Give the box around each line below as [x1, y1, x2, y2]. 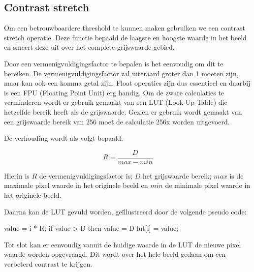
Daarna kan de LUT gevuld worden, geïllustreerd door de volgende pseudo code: [4, 206, 247, 216]
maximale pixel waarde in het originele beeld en [4, 180, 148, 190]
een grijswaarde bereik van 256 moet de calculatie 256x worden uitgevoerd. [4, 116, 230, 126]
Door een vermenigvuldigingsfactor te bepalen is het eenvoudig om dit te [4, 58, 223, 68]
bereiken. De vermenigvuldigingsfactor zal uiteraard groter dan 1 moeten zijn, [4, 68, 239, 78]
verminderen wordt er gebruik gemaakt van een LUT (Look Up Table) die [4, 97, 227, 107]
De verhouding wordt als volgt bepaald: [4, 133, 123, 143]
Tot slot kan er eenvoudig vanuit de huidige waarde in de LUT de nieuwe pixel [4, 239, 241, 249]
